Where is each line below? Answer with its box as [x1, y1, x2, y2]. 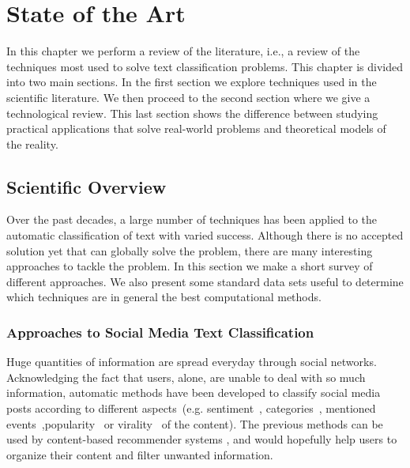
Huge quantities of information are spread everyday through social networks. [6, 353, 377, 370]
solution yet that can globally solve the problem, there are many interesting [6, 242, 373, 259]
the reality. [6, 135, 58, 152]
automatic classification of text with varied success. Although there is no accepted [6, 227, 404, 243]
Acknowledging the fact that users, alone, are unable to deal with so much [6, 368, 366, 385]
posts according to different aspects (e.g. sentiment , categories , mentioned [6, 400, 376, 417]
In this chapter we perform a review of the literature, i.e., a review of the [6, 43, 360, 59]
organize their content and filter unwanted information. [6, 446, 273, 462]
